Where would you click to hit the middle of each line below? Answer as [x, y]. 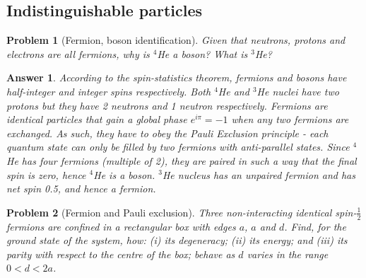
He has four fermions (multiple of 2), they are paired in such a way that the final [182, 160]
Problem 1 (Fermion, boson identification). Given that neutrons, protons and [176, 40]
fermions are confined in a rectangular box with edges [121, 226]
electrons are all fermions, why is [78, 53]
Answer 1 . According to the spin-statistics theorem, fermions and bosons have [177, 77]
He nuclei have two [298, 91]
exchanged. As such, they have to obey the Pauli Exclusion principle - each [167, 133]
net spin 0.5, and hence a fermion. [81, 189]
